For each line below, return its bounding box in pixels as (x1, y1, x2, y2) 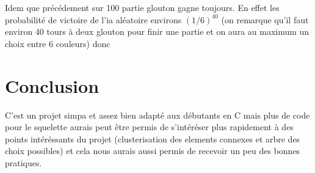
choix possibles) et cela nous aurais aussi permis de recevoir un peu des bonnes (5, 144, 300, 157)
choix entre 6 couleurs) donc (5, 37, 110, 50)
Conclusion (5, 73, 100, 98)
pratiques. (5, 156, 42, 169)
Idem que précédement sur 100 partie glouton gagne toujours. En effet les (5, 1, 280, 13)
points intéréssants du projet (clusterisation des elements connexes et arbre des (5, 132, 300, 145)
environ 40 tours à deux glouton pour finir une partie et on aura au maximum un (5, 25, 310, 38)
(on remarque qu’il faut (221, 13, 309, 26)
